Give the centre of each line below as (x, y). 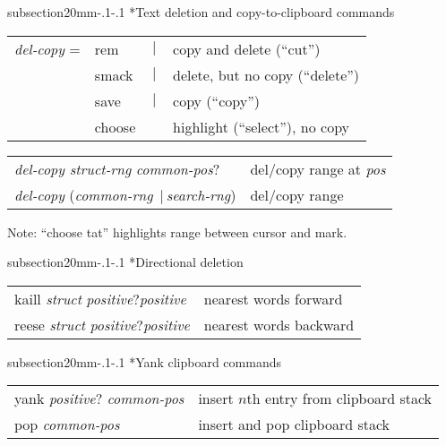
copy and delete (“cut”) (247, 48)
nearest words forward (273, 298)
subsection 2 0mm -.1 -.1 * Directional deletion (125, 262)
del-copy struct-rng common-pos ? (117, 168)
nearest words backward (279, 324)
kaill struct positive (74, 298)
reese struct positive (76, 324)
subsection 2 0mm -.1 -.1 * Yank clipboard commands (144, 361)
